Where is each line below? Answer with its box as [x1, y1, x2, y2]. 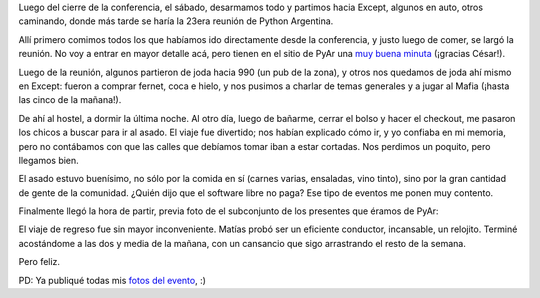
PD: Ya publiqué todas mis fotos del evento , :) [18, 274, 207, 286]
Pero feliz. [18, 256, 60, 268]
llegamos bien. [18, 154, 79, 166]
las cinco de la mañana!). [18, 94, 122, 106]
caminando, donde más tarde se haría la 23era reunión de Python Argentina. [18, 15, 334, 27]
